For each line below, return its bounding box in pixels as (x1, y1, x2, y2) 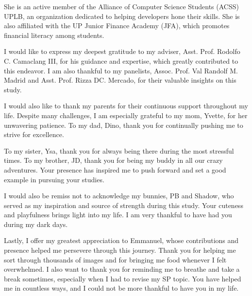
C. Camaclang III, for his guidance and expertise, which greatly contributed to (4, 55, 238, 66)
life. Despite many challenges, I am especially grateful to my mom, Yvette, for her (4, 110, 248, 120)
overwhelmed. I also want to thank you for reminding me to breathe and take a (4, 264, 240, 274)
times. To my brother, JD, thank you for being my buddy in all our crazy (4, 155, 223, 165)
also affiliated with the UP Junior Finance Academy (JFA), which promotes (4, 20, 230, 31)
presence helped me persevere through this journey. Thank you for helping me (4, 245, 236, 255)
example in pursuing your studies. (4, 174, 104, 184)
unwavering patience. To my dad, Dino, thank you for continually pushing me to (4, 120, 243, 130)
